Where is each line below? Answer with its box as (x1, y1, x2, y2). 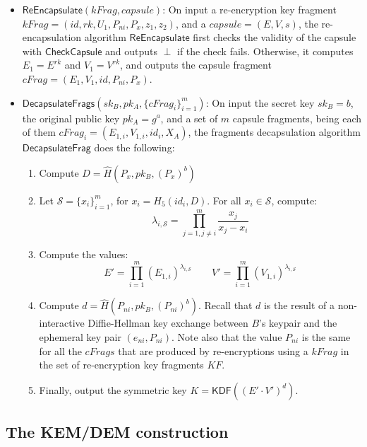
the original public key (22, 110, 120, 125)
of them (22, 124, 56, 139)
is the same (301, 329, 351, 344)
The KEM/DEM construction (6, 421, 229, 443)
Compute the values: (39, 246, 128, 261)
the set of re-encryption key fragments (39, 357, 204, 372)
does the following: (94, 140, 175, 155)
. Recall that (198, 298, 253, 313)
